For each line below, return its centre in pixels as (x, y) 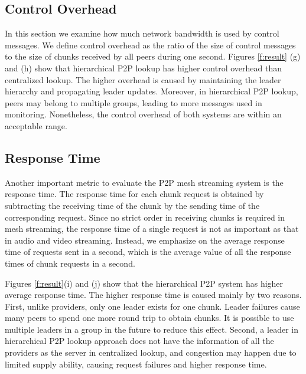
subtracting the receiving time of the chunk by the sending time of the (132, 205)
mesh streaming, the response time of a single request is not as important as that (152, 229)
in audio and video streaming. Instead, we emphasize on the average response (145, 240)
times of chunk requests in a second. (70, 263)
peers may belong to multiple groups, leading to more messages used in (134, 102)
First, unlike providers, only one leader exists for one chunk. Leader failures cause (152, 306)
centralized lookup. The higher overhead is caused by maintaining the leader (143, 79)
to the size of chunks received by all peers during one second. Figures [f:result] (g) (153, 56)
